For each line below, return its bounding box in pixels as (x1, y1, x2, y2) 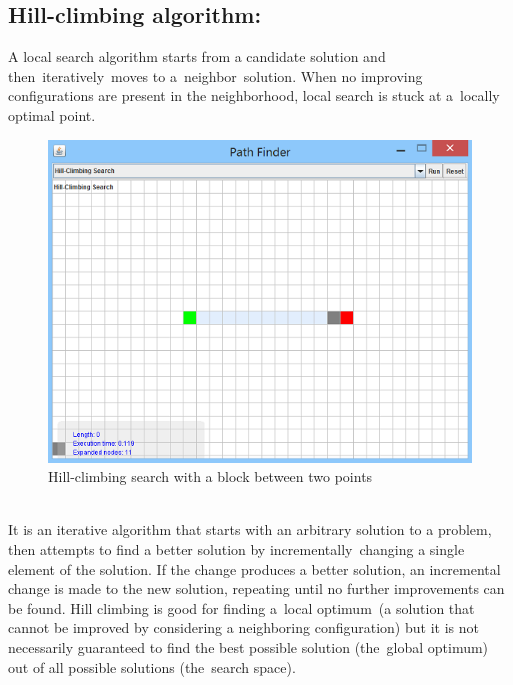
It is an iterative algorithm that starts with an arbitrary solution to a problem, (8, 519, 492, 540)
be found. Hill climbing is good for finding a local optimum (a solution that (8, 597, 475, 618)
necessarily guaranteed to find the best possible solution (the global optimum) (8, 636, 489, 657)
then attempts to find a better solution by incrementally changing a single (8, 539, 465, 559)
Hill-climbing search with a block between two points (48, 466, 373, 487)
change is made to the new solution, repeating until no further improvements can (8, 578, 505, 599)
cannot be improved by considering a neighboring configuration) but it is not (8, 617, 479, 638)
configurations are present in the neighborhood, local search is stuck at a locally (8, 85, 500, 106)
